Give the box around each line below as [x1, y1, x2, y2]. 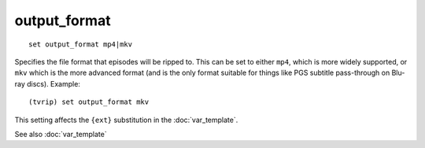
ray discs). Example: [14, 79, 80, 88]
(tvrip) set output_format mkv [28, 98, 150, 106]
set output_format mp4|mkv [28, 39, 133, 49]
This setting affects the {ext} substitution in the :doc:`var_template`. [14, 115, 238, 124]
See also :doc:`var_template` [14, 129, 107, 139]
